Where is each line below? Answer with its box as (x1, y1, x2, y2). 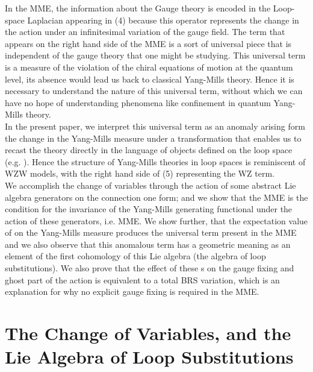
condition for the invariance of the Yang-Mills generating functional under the (5, 203, 293, 215)
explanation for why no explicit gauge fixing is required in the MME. (5, 285, 259, 298)
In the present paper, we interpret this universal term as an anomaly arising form (5, 119, 305, 132)
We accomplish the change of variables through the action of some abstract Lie (5, 178, 296, 191)
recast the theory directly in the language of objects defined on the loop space (5, 143, 293, 156)
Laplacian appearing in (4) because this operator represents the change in (27, 13, 299, 26)
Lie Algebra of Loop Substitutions (5, 344, 294, 369)
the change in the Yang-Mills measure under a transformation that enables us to (5, 131, 302, 144)
